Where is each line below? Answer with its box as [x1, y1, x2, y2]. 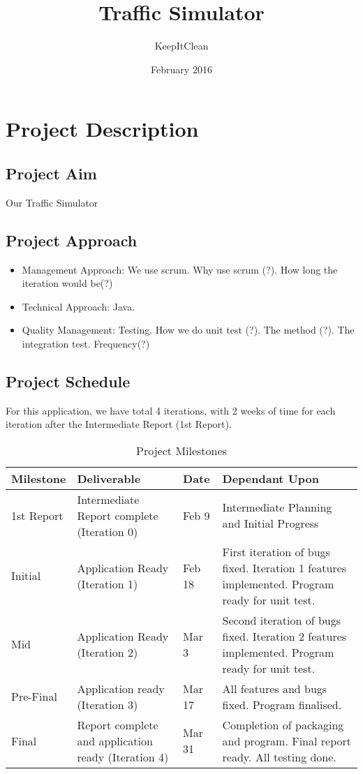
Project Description [6, 114, 199, 143]
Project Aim [6, 162, 97, 184]
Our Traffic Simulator [6, 195, 98, 209]
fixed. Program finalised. [222, 696, 342, 713]
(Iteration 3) [77, 696, 138, 713]
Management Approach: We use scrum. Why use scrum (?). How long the [22, 262, 338, 276]
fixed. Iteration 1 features [222, 559, 347, 576]
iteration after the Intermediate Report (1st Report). [6, 417, 232, 431]
